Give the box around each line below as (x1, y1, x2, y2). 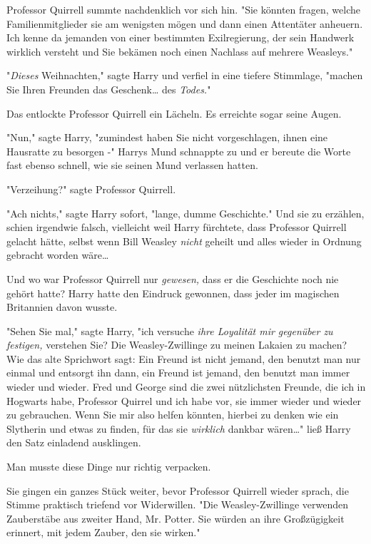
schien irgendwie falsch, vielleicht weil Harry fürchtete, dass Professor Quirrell (6, 220, 347, 235)
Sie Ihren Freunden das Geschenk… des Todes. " (6, 81, 211, 96)
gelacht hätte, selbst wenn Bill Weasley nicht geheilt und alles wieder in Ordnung (6, 233, 362, 248)
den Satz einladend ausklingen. (6, 435, 141, 450)
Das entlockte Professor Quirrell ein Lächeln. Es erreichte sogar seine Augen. (6, 106, 342, 120)
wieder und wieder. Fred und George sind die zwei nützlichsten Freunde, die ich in (6, 379, 366, 394)
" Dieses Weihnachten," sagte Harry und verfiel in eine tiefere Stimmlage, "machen (6, 68, 363, 83)
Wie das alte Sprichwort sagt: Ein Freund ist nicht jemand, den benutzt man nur (6, 351, 361, 366)
